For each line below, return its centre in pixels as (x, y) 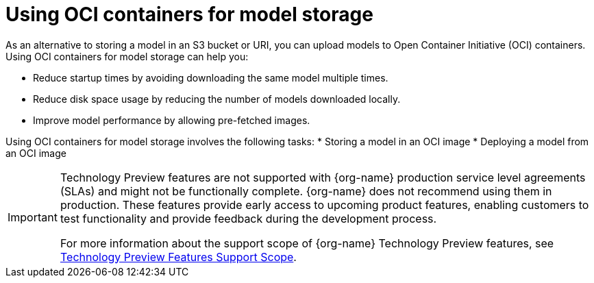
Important (33, 217)
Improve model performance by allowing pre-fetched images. (172, 120)
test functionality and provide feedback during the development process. (248, 218)
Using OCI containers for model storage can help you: (127, 56)
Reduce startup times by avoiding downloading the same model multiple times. (211, 77)
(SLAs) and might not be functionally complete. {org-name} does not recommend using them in (306, 191)
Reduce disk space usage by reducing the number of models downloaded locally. (217, 99)
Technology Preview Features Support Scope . (178, 257)
